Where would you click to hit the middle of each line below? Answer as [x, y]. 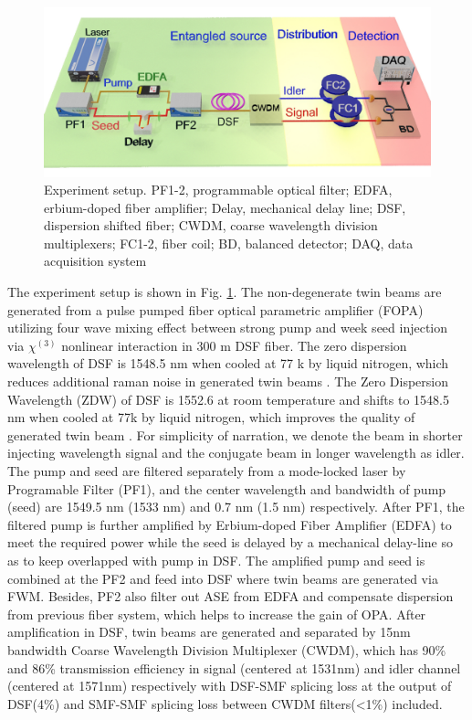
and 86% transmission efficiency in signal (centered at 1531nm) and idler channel [234, 667]
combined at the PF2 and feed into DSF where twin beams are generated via [223, 578]
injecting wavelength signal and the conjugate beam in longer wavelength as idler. [236, 453]
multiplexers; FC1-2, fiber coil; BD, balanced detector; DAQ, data [229, 243]
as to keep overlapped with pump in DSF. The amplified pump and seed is [216, 560]
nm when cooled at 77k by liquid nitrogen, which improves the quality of [211, 417]
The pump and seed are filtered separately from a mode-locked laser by [207, 471]
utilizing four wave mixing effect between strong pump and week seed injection [228, 328]
